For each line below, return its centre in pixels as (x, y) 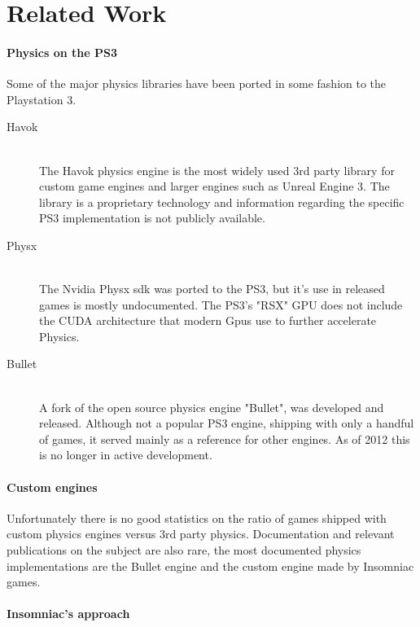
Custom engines (52, 487)
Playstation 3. (42, 99)
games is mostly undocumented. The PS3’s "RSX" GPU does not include (221, 304)
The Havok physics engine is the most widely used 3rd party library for (217, 170)
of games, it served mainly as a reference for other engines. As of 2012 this (225, 438)
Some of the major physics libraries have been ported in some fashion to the (197, 83)
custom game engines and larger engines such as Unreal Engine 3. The (214, 186)
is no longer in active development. (126, 455)
